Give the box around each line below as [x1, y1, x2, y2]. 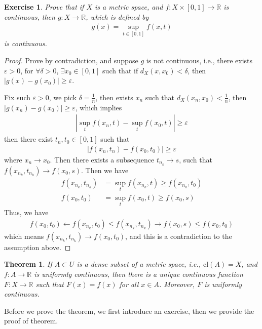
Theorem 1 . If [4, 259, 52, 269]
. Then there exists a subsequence [50, 154, 155, 164]
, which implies [75, 102, 122, 112]
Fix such [4, 92, 30, 102]
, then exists [95, 92, 133, 102]
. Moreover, [159, 278, 195, 289]
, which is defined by [86, 11, 149, 22]
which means [4, 230, 44, 241]
